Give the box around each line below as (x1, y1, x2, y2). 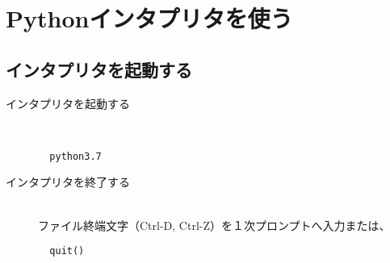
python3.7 (49, 150, 102, 162)
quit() (49, 245, 85, 257)
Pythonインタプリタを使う (6, 2, 293, 35)
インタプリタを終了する (6, 173, 130, 190)
